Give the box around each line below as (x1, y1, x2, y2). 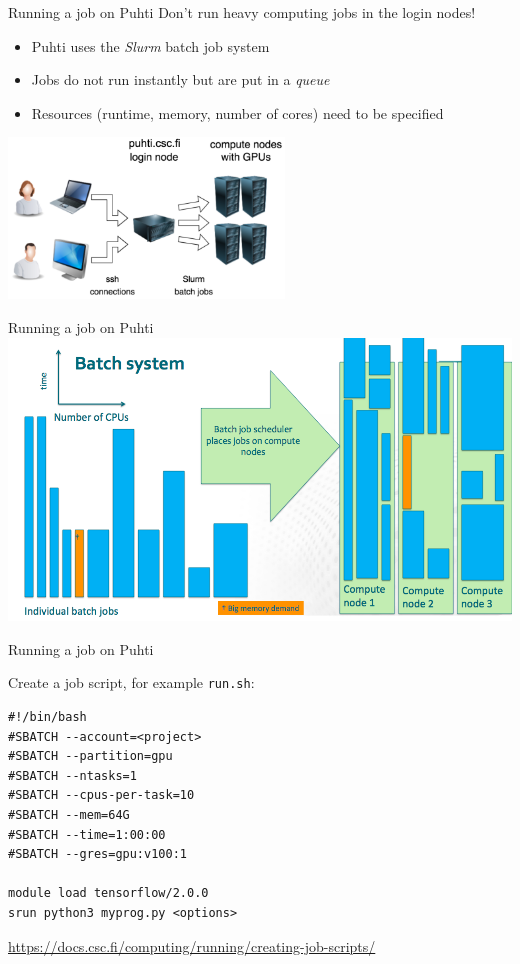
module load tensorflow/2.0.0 (8, 886, 209, 901)
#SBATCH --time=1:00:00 (8, 827, 166, 842)
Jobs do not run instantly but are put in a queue (31, 69, 330, 90)
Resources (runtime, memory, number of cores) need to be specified (31, 102, 444, 123)
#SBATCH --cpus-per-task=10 (8, 788, 195, 803)
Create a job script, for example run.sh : (8, 672, 255, 693)
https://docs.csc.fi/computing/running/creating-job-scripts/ (8, 935, 376, 956)
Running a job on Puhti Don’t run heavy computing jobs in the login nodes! (8, 2, 476, 22)
